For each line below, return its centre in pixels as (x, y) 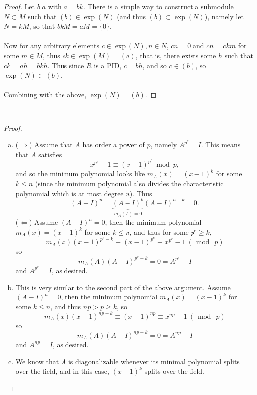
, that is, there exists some (176, 55)
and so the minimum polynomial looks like (80, 173)
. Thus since (66, 65)
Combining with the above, (45, 94)
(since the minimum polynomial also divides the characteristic (129, 183)
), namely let (224, 16)
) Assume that (51, 145)
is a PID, (108, 65)
